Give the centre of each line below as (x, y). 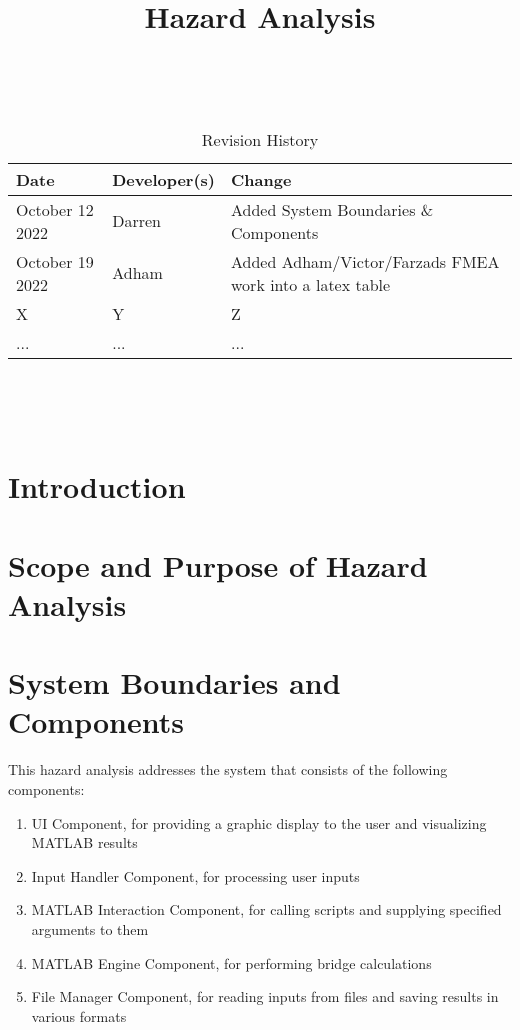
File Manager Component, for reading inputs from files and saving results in (265, 996)
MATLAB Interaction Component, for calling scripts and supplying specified (266, 909)
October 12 (55, 209)
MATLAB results (84, 842)
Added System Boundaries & (332, 209)
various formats (79, 1015)
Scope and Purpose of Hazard (218, 564)
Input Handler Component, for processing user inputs (195, 875)
